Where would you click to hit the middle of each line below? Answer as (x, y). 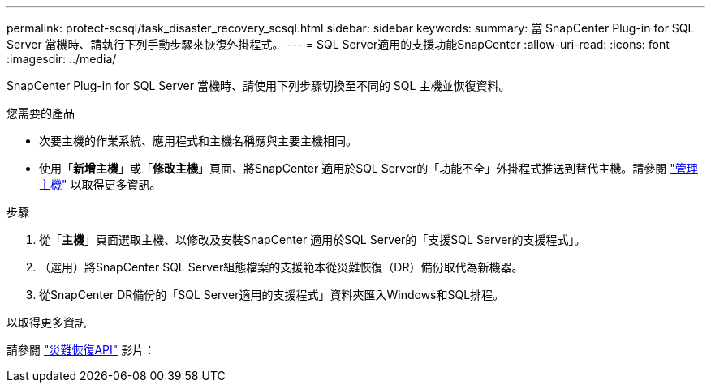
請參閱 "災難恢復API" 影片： (81, 350)
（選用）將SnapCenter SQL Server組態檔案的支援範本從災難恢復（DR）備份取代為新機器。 (281, 267)
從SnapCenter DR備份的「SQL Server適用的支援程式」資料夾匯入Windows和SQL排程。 (272, 295)
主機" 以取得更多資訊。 (100, 184)
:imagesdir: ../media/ (62, 59)
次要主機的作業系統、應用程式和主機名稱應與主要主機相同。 (198, 141)
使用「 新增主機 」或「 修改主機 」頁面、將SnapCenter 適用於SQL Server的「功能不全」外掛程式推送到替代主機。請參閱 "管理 (368, 168)
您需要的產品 (41, 113)
